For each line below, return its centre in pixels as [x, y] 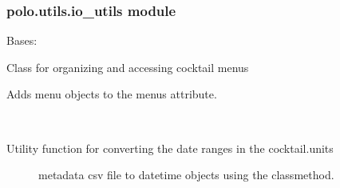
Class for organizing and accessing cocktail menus [128, 67]
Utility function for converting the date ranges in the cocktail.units [170, 148]
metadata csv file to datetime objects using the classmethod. [186, 175]
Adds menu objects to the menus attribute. [112, 94]
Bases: [22, 40]
